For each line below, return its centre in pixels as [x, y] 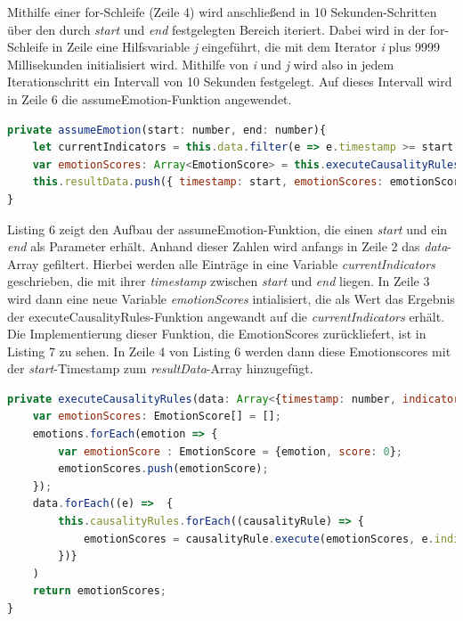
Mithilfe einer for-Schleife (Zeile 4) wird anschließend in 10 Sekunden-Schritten [222, 12]
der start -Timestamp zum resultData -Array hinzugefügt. [160, 368]
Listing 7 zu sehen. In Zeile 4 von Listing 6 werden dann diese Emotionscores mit [229, 351]
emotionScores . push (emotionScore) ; [163, 469]
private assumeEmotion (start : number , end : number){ [167, 130]
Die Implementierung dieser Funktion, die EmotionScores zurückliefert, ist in [217, 334]
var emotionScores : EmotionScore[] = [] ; [157, 417]
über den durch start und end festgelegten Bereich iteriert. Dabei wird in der [216, 29]
